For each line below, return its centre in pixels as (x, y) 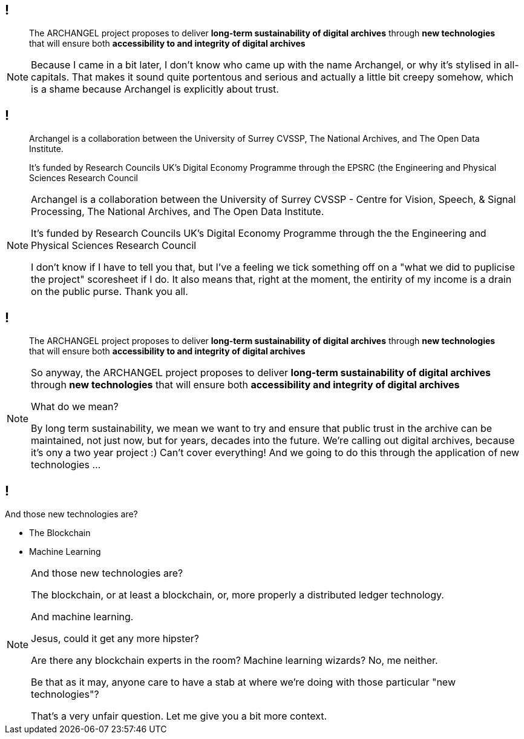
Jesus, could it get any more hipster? (115, 638)
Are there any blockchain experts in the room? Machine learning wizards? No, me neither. (234, 660)
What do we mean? (75, 407)
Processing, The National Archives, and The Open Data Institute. (178, 212)
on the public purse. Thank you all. (110, 292)
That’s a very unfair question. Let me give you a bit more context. (179, 716)
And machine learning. (82, 616)
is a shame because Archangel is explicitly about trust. (155, 89)
